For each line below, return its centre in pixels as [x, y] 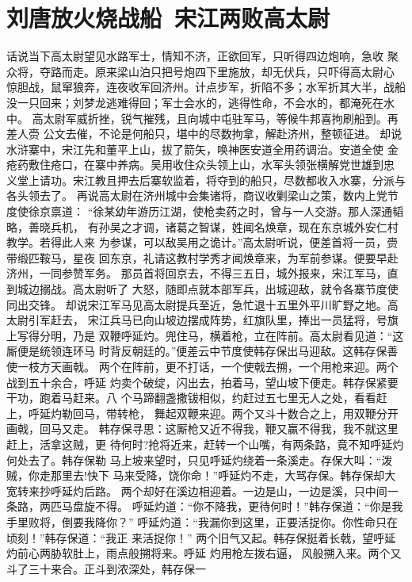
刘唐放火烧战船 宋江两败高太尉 [168, 18]
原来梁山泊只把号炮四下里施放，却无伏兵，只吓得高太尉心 [244, 71]
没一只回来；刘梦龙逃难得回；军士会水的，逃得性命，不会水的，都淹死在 [195, 102]
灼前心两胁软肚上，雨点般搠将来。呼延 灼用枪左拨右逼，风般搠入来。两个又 [204, 553]
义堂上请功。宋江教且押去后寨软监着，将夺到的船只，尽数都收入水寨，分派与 [206, 180]
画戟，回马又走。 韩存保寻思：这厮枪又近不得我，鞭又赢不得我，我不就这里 [202, 429]
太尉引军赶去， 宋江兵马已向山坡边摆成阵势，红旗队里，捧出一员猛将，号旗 [202, 320]
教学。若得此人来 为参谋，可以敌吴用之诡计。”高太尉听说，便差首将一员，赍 [202, 242]
